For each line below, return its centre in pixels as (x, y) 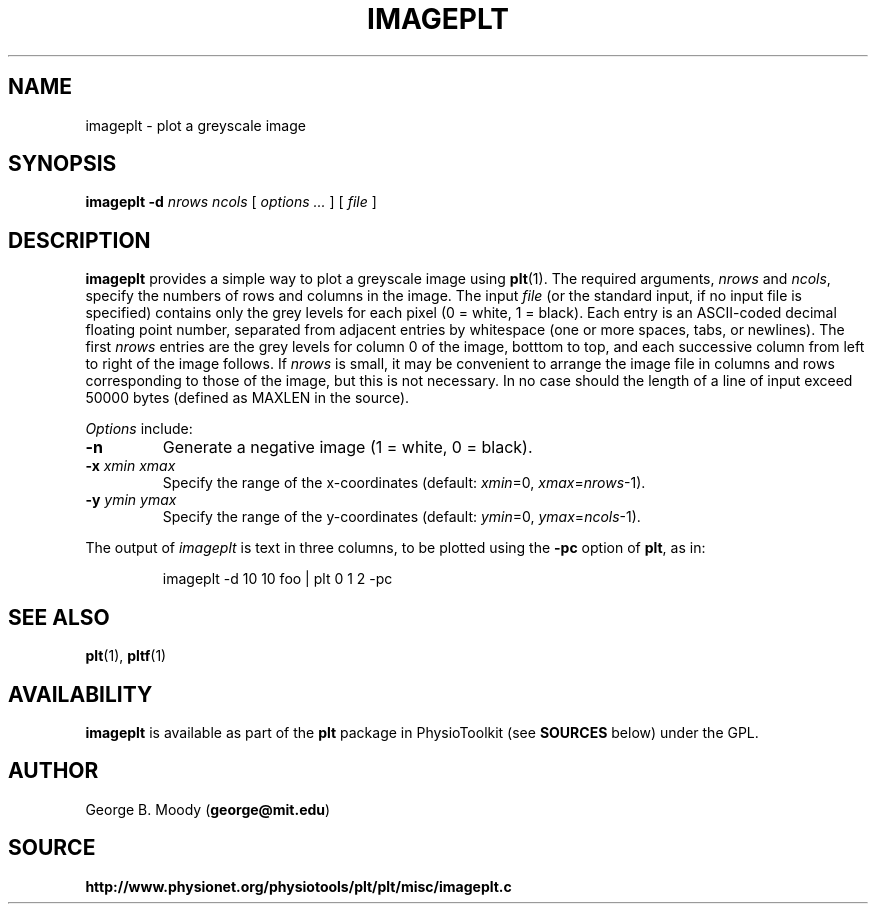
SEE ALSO (59, 617)
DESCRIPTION (79, 240)
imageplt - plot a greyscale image (195, 125)
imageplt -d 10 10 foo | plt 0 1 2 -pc (277, 579)
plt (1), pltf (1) (126, 656)
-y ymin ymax (131, 500)
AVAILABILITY (80, 694)
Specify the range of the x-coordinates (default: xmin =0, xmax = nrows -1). (404, 483)
